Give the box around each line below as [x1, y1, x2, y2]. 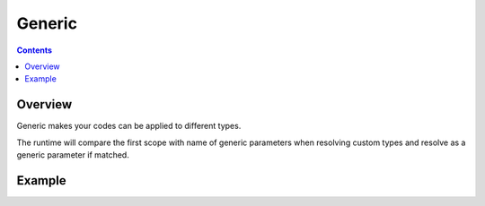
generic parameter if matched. [16, 150, 129, 160]
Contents [16, 45, 53, 56]
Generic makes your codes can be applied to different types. [16, 121, 242, 132]
